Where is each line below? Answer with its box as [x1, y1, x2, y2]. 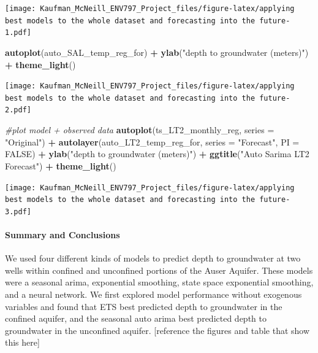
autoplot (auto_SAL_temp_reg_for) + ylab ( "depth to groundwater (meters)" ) [5, 45, 309, 58]
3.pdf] [5, 207, 31, 216]
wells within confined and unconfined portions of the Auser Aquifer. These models [5, 263, 313, 276]
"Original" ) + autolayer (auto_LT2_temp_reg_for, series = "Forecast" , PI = [5, 135, 300, 148]
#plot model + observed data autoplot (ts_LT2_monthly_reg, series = [5, 123, 274, 136]
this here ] [5, 336, 40, 349]
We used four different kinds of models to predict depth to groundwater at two [5, 252, 301, 265]
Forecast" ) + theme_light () [5, 159, 116, 172]
